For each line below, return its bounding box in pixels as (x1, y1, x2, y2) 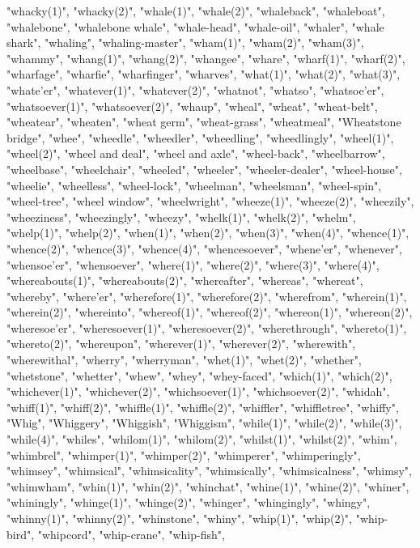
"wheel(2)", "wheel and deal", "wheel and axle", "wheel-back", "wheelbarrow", (6, 145, 385, 162)
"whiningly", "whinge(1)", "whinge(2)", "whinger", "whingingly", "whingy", (6, 494, 371, 511)
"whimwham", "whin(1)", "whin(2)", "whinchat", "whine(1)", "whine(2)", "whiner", (6, 478, 409, 495)
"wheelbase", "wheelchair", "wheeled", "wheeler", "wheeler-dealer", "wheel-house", (6, 160, 402, 177)
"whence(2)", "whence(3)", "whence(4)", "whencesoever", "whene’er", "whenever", (6, 240, 402, 257)
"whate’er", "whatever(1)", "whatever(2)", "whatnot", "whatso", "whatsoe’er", (6, 81, 384, 98)
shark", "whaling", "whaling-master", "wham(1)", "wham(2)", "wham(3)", (6, 34, 364, 51)
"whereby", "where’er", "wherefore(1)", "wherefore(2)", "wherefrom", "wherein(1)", (6, 287, 407, 304)
